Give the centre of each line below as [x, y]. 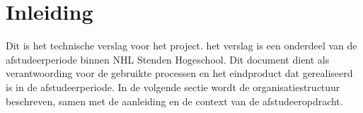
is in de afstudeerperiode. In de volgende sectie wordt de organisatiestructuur [173, 87]
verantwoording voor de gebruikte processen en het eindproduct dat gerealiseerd [179, 73]
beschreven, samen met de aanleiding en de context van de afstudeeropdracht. [174, 101]
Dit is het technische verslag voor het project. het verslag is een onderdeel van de [181, 46]
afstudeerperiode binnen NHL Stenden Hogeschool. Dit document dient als [168, 59]
